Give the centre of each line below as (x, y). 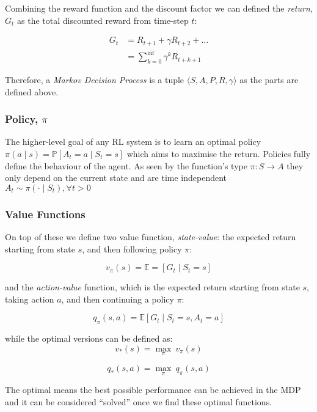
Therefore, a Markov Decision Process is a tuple (95, 79)
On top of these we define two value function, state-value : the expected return (151, 237)
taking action (30, 299)
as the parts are (269, 79)
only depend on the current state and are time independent (116, 178)
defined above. (32, 91)
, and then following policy (132, 248)
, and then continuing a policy (118, 299)
